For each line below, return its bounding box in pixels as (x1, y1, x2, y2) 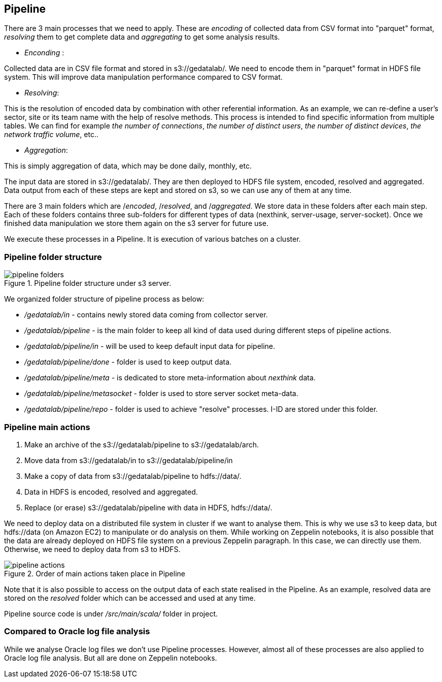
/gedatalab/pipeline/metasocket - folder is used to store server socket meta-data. (24, 389, 298, 398)
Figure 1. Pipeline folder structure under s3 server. (4, 279, 172, 288)
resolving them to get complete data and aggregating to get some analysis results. (4, 33, 280, 42)
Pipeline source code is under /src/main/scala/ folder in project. (4, 609, 218, 618)
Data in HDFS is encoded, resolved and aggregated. (24, 487, 198, 496)
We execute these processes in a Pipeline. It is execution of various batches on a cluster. (4, 235, 301, 244)
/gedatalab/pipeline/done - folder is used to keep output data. (24, 358, 232, 367)
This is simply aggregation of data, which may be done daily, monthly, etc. (4, 161, 252, 171)
